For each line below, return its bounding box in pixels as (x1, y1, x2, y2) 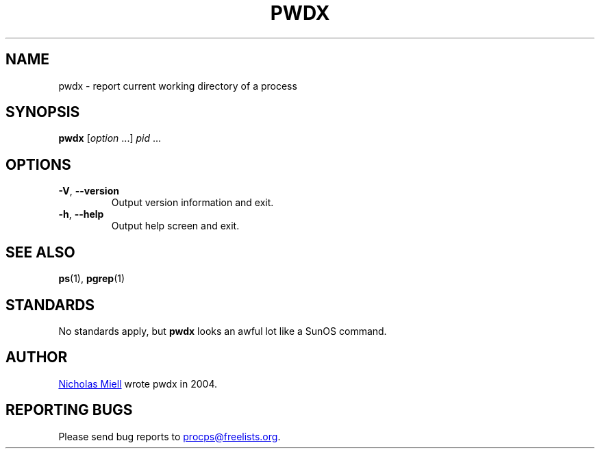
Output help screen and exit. (111, 220, 240, 232)
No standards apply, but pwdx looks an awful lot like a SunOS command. (58, 325, 387, 337)
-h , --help (58, 208, 104, 220)
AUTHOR (5, 349, 68, 366)
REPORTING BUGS (5, 401, 133, 419)
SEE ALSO (5, 243, 75, 261)
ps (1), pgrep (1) (58, 273, 125, 285)
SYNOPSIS (5, 103, 80, 121)
